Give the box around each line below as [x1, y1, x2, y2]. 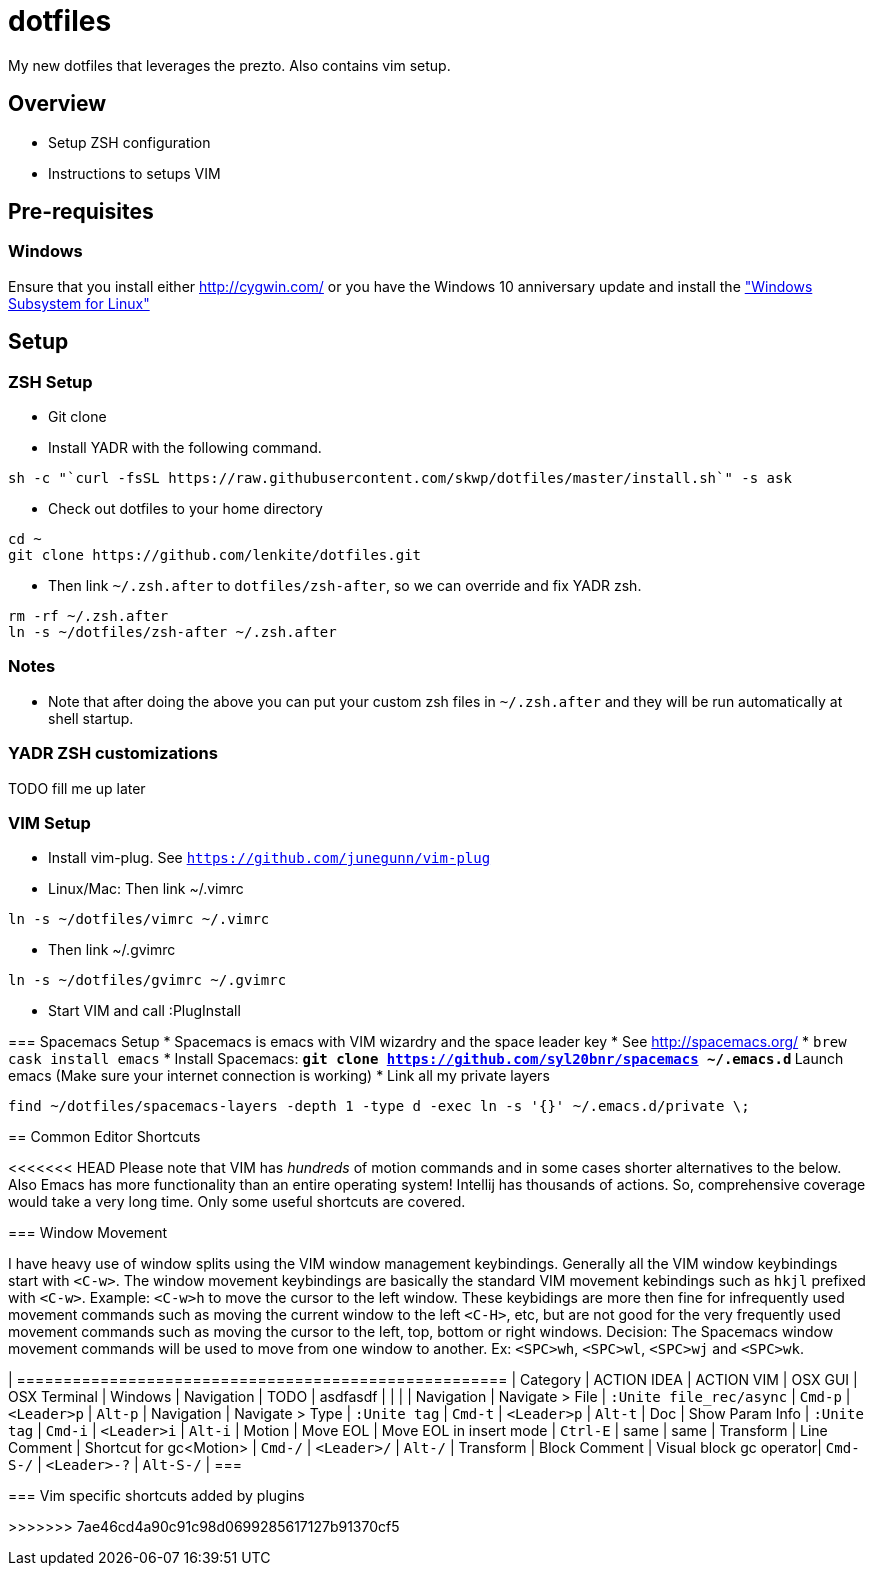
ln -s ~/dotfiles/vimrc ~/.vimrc [8, 911, 270, 928]
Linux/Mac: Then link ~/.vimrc [48, 880, 244, 898]
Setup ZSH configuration [48, 133, 211, 151]
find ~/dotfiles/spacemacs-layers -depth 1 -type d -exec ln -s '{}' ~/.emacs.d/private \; [8, 1098, 750, 1115]
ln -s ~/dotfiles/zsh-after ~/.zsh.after [8, 624, 337, 641]
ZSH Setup [8, 371, 93, 392]
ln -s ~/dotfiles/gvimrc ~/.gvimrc [8, 972, 287, 989]
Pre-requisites [8, 199, 154, 225]
